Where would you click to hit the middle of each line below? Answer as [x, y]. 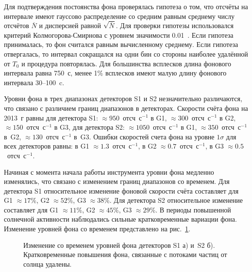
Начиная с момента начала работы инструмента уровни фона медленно [109, 172]
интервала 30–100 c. [34, 82]
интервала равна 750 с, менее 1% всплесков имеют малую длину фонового [115, 73]
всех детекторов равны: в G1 [47, 146]
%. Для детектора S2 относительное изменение [174, 200]
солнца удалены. [48, 264]
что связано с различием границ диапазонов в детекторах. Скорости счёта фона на [126, 108]
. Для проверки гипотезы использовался [175, 25]
